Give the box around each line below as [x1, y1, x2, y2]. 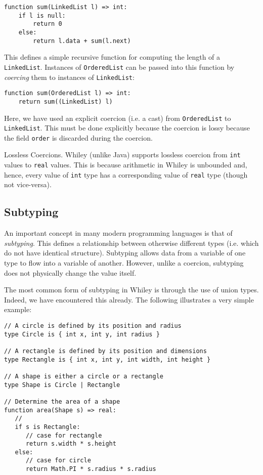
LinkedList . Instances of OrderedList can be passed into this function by [4, 61, 235, 72]
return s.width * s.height [25, 440, 116, 448]
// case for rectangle [25, 431, 102, 439]
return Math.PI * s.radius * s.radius [25, 465, 156, 473]
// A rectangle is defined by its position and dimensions [4, 347, 207, 355]
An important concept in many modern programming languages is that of [4, 228, 233, 238]
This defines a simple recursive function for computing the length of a [4, 52, 221, 62]
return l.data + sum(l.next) [33, 37, 131, 45]
